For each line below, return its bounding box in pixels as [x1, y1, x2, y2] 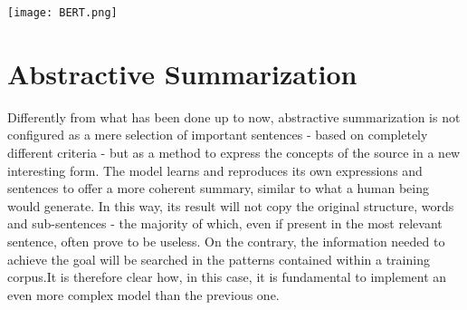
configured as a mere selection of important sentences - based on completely [7, 125, 428, 144]
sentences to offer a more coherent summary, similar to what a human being [7, 179, 429, 198]
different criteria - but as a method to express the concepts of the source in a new [7, 142, 461, 161]
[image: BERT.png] [7, 6, 118, 19]
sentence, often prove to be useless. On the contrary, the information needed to [7, 231, 445, 250]
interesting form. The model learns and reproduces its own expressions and [7, 160, 423, 179]
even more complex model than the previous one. [7, 285, 280, 304]
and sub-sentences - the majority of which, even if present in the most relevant [7, 214, 443, 233]
